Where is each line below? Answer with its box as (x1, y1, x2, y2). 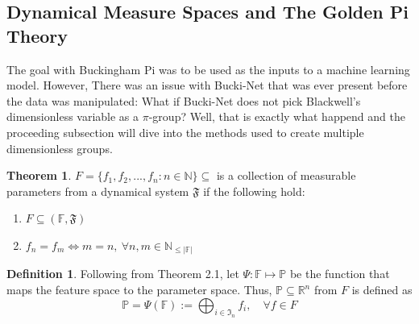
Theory (6, 23, 68, 48)
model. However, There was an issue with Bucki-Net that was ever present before (6, 77, 408, 93)
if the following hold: (203, 182, 305, 199)
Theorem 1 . (6, 167, 72, 184)
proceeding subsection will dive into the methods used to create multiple (6, 123, 364, 140)
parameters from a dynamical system (6, 182, 189, 199)
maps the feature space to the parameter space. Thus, (6, 281, 272, 298)
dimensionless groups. (6, 139, 113, 156)
